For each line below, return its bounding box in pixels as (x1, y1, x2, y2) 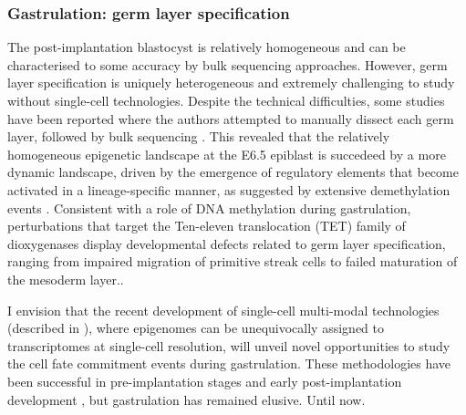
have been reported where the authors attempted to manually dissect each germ (7, 109, 454, 128)
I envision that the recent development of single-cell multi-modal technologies (7, 300, 440, 319)
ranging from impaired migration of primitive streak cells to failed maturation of (7, 252, 458, 271)
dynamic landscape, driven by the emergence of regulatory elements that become (7, 162, 459, 182)
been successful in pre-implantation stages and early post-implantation (7, 371, 402, 390)
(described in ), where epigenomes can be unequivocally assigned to (7, 318, 384, 337)
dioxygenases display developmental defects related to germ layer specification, (7, 233, 446, 253)
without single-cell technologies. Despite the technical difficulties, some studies (7, 91, 445, 109)
